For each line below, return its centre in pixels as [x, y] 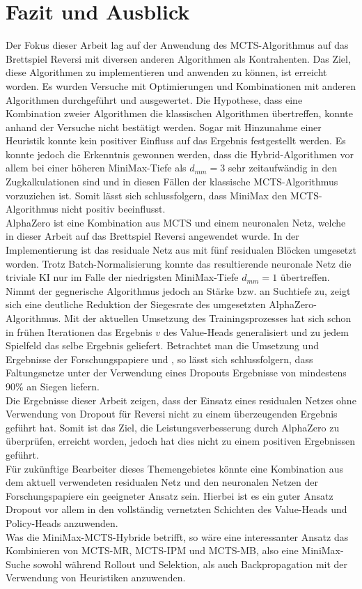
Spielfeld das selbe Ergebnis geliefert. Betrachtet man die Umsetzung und [162, 345]
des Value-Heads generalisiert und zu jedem [256, 331]
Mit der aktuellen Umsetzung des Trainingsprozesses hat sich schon [208, 318]
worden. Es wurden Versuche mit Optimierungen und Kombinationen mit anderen [181, 85]
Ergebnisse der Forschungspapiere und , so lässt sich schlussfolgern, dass [159, 359]
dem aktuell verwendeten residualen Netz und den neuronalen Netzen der [162, 482]
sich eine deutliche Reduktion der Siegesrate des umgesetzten [136, 304]
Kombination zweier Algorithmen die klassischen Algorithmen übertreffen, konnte [179, 113]
